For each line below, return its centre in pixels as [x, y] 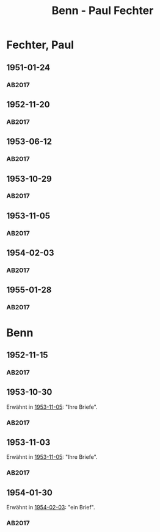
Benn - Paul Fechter [103, 11]
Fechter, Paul [40, 45]
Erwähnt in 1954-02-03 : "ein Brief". [51, 508]
